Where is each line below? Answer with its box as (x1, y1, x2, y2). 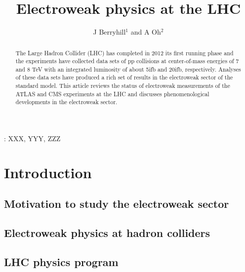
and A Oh (130, 27, 161, 37)
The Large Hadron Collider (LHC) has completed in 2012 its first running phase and (15, 48, 234, 57)
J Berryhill (93, 27, 126, 37)
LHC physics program (4, 254, 119, 270)
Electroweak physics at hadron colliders (4, 225, 210, 240)
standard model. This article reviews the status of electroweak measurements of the (15, 81, 230, 90)
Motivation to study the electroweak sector (4, 196, 229, 211)
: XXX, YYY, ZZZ (4, 133, 61, 144)
